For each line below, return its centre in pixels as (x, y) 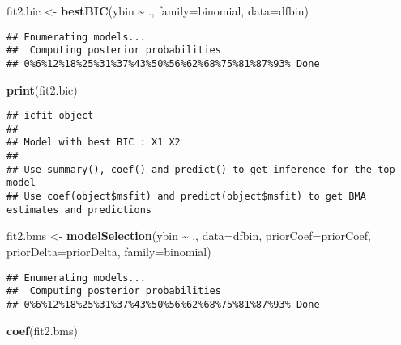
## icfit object (50, 116)
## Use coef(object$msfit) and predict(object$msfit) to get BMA (186, 197)
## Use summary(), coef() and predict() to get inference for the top (201, 169)
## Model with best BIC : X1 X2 (94, 143)
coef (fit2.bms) (42, 330)
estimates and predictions (79, 210)
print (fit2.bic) (42, 89)
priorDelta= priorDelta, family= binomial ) (109, 251)
